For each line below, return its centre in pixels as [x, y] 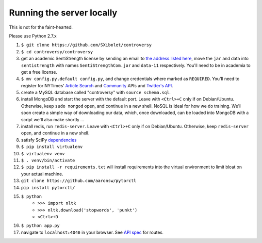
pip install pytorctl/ [48, 187]
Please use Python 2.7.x [33, 36]
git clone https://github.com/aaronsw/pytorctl [79, 181]
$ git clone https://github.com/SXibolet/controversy [86, 45]
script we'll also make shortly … [53, 119]
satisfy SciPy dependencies [49, 140]
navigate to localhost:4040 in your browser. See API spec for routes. [92, 232]
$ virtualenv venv [43, 154]
